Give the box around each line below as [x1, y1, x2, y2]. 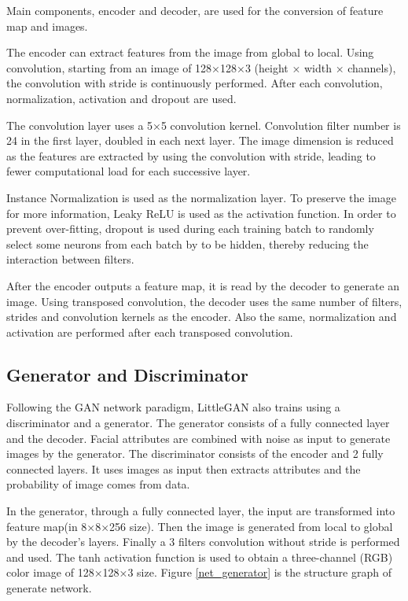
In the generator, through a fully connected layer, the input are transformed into [6, 503, 395, 519]
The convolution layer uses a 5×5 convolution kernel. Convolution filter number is [6, 116, 401, 133]
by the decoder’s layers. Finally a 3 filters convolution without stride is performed [6, 533, 400, 550]
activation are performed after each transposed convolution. [6, 323, 293, 340]
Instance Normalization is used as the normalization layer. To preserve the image [6, 189, 396, 205]
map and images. [6, 17, 88, 34]
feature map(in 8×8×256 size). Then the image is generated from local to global [6, 518, 393, 534]
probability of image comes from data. [6, 476, 190, 492]
